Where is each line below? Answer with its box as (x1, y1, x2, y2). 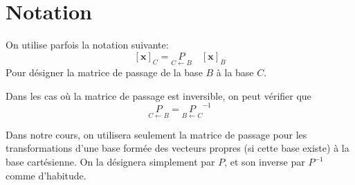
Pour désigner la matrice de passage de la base (6, 64, 203, 79)
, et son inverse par (224, 155, 305, 169)
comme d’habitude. (6, 168, 87, 182)
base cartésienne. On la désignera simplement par (6, 155, 215, 169)
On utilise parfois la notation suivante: (6, 37, 169, 52)
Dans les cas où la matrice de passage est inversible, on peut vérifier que (6, 88, 311, 103)
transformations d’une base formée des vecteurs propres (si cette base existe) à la (6, 141, 349, 155)
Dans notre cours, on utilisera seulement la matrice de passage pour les (6, 127, 307, 141)
